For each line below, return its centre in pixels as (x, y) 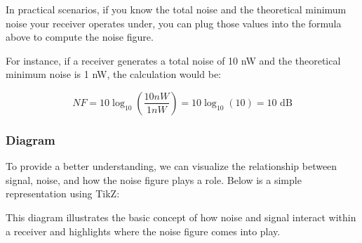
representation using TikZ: (63, 193)
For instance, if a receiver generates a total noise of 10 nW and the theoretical (173, 60)
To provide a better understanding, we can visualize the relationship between (172, 166)
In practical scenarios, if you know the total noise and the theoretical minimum (176, 9)
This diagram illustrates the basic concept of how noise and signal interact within (181, 217)
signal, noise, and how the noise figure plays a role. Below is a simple (154, 179)
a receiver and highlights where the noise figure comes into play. (143, 231)
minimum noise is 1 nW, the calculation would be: (113, 74)
